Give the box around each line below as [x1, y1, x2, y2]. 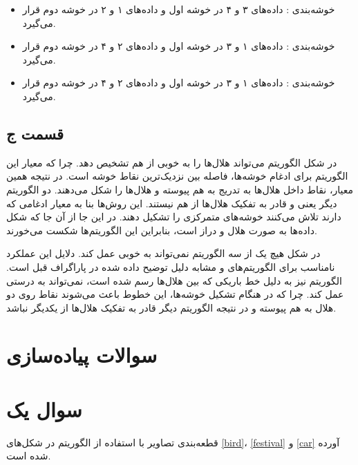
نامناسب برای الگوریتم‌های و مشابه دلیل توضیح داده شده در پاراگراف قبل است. [6, 259, 335, 274]
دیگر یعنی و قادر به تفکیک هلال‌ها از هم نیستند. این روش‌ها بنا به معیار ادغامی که [6, 196, 337, 210]
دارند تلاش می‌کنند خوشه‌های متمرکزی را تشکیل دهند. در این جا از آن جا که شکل [6, 209, 341, 224]
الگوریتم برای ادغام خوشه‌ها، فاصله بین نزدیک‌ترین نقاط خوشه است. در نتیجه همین [6, 169, 348, 183]
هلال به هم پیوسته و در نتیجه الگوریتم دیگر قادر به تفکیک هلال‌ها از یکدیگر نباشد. [6, 300, 337, 314]
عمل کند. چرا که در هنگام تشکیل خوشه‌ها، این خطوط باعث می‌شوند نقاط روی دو [6, 287, 344, 301]
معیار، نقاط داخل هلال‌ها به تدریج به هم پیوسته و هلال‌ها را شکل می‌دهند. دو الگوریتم [6, 182, 353, 196]
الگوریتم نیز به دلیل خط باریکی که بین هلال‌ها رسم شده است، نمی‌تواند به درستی [6, 273, 342, 287]
